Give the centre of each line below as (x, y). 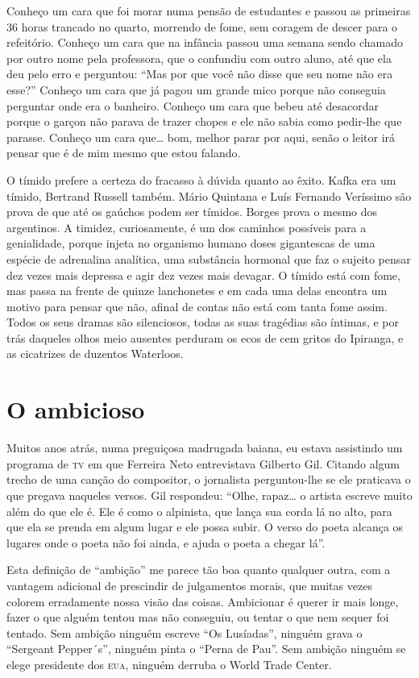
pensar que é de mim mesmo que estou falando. (124, 153)
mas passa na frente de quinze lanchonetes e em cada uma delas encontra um (197, 291)
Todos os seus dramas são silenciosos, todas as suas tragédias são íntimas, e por (203, 322)
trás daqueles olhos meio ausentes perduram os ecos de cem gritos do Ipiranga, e (205, 337)
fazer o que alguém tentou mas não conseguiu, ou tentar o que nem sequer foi (198, 617)
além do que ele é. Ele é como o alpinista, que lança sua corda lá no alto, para (199, 511)
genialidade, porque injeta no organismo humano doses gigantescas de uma (191, 243)
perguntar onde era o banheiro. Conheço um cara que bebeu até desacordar (193, 105)
